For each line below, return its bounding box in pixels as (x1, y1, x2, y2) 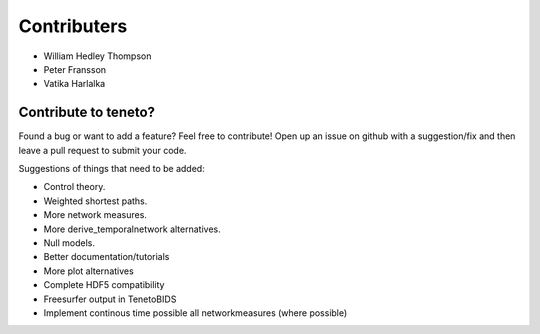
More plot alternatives (43, 265, 134, 277)
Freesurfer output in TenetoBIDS (43, 293, 177, 305)
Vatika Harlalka (43, 78, 106, 90)
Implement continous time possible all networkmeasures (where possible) (43, 306, 348, 319)
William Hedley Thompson (43, 50, 152, 62)
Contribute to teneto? (18, 104, 155, 121)
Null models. (43, 236, 95, 249)
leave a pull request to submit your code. (18, 144, 187, 156)
